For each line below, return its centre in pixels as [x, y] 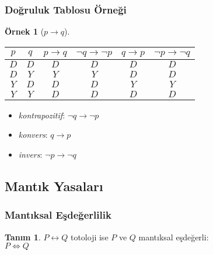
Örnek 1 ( [25, 31]
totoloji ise [89, 237]
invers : [30, 154]
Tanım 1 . [23, 237]
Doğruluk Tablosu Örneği [66, 9]
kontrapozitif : [42, 115]
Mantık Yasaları [54, 186]
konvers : [33, 135]
